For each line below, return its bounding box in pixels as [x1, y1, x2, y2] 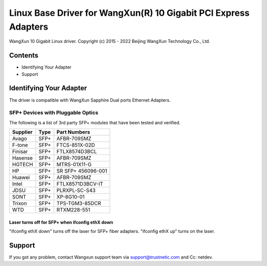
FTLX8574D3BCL [56, 148, 97, 155]
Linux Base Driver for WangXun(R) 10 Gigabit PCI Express [9, 7, 250, 18]
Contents [9, 51, 39, 60]
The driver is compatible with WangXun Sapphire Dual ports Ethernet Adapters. [9, 97, 171, 103]
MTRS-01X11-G [56, 161, 91, 168]
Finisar [12, 148, 28, 155]
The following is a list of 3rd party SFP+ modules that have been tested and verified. [9, 119, 180, 125]
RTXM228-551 [56, 206, 90, 213]
